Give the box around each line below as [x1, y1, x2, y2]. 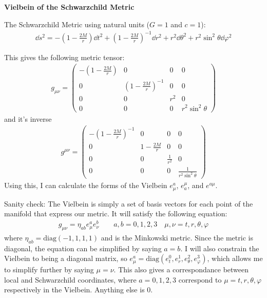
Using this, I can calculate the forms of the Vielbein [4, 180, 167, 191]
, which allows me [207, 253, 263, 264]
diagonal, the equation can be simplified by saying [4, 243, 162, 253]
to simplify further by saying [4, 264, 94, 275]
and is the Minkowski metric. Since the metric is [101, 232, 253, 243]
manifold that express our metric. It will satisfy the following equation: [4, 208, 227, 219]
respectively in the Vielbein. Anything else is [4, 284, 145, 295]
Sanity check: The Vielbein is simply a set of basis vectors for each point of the [4, 198, 253, 209]
